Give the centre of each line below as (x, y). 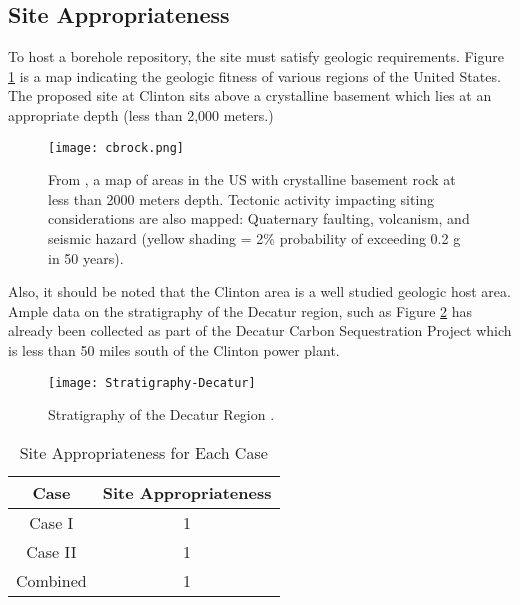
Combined (51, 580)
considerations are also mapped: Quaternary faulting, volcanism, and (259, 218)
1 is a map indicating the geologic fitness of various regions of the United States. (254, 75)
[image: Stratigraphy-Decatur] (152, 382)
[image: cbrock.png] (116, 147)
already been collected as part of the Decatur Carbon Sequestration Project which (260, 330)
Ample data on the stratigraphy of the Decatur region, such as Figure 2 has (240, 310)
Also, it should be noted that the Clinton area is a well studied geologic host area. (259, 291)
